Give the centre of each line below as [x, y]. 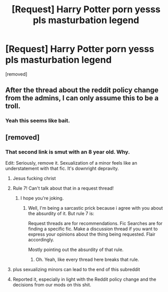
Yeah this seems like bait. [38, 121]
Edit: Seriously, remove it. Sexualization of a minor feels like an [71, 163]
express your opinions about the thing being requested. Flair [92, 234]
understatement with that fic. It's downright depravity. [62, 168]
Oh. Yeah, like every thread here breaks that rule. [87, 259]
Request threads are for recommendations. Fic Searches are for [95, 223]
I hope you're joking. [42, 198]
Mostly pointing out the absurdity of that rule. [76, 250]
